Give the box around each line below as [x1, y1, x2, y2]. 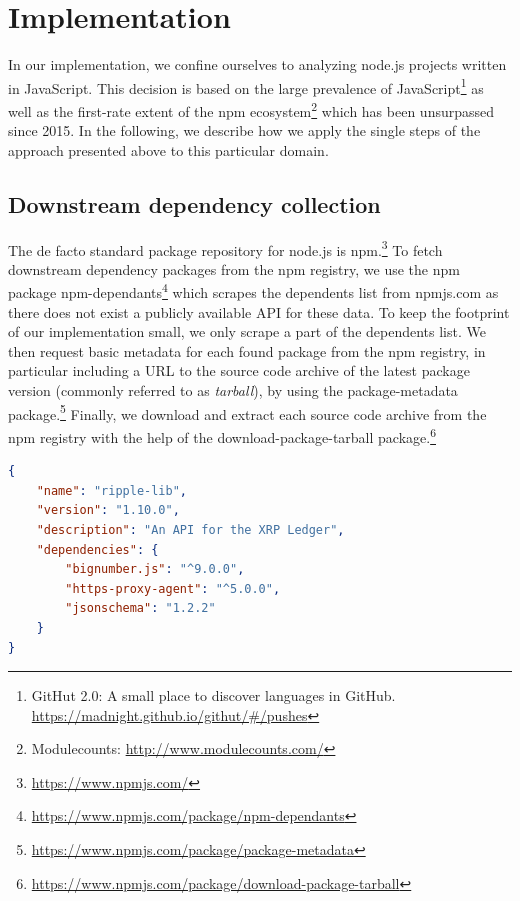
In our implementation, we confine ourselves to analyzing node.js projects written [8, 54, 507, 75]
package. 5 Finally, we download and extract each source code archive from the [8, 400, 487, 424]
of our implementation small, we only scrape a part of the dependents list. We [8, 321, 486, 342]
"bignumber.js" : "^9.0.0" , [65, 562, 245, 577]
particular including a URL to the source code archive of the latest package [8, 360, 470, 381]
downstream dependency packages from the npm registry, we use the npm [8, 258, 460, 279]
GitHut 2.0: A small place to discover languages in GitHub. [31, 685, 396, 706]
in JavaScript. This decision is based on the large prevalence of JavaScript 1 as [8, 74, 484, 98]
